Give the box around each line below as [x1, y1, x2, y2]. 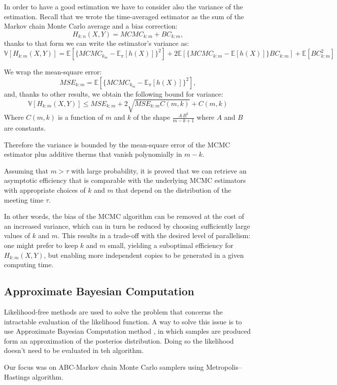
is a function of [58, 112, 103, 122]
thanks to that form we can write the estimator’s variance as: [4, 37, 189, 48]
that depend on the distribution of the [115, 184, 231, 195]
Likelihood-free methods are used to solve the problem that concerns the [4, 306, 223, 316]
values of [4, 230, 30, 241]
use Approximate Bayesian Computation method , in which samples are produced [4, 326, 251, 336]
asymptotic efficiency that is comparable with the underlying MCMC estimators [4, 175, 246, 185]
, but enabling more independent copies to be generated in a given [43, 249, 244, 260]
